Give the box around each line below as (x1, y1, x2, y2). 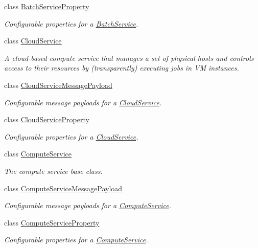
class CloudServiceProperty (4, 114, 89, 125)
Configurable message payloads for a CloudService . (4, 97, 161, 107)
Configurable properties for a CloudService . (4, 131, 138, 142)
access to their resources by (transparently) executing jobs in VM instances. (4, 62, 239, 73)
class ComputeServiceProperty (4, 217, 100, 228)
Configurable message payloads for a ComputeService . (4, 200, 171, 211)
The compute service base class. (4, 165, 103, 176)
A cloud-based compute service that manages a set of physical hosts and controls (4, 52, 254, 63)
